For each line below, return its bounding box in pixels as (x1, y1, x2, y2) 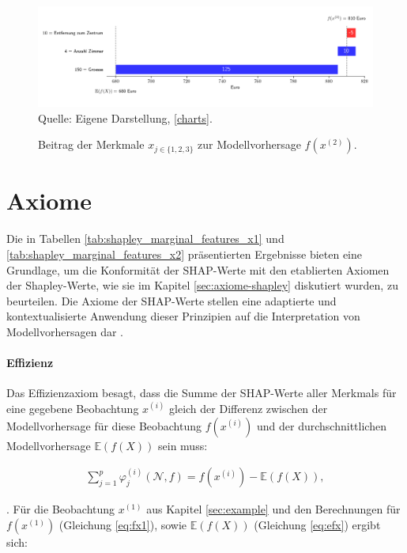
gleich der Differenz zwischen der (169, 400, 328, 416)
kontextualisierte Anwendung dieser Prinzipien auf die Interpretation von (6, 308, 360, 324)
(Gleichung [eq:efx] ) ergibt (254, 516, 381, 532)
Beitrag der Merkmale (38, 136, 145, 153)
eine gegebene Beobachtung (6, 400, 139, 416)
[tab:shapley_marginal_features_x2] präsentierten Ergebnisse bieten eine (6, 246, 362, 263)
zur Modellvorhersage (198, 136, 301, 153)
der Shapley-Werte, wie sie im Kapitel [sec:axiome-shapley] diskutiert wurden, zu (6, 277, 398, 294)
